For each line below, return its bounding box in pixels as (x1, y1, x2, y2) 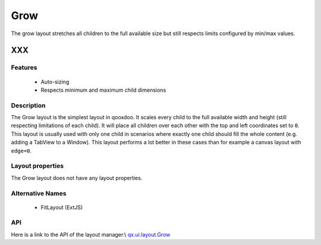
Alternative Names (11, 189, 67, 197)
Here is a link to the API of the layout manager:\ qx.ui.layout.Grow (11, 231, 171, 238)
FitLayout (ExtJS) (40, 203, 83, 211)
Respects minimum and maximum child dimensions (40, 86, 166, 94)
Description (11, 101, 46, 110)
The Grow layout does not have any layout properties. (11, 174, 143, 181)
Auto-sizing (40, 78, 70, 85)
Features (11, 63, 37, 72)
